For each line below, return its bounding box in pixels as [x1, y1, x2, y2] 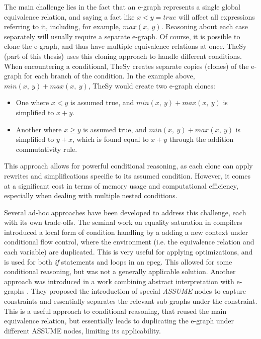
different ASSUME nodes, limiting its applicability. [4, 325, 161, 335]
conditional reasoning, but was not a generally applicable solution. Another [4, 266, 236, 277]
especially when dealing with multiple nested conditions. [4, 190, 178, 201]
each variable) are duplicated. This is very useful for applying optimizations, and [4, 246, 253, 257]
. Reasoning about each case [161, 21, 248, 32]
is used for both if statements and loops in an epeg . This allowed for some [4, 256, 232, 267]
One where [16, 97, 49, 108]
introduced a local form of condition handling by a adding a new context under [4, 226, 248, 237]
